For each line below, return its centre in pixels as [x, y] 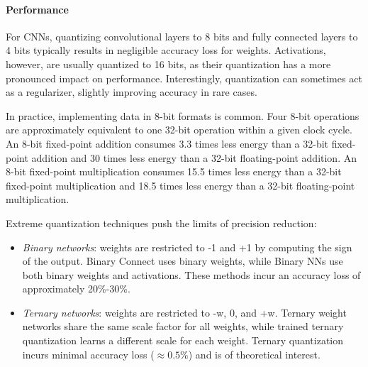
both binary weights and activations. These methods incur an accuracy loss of [191, 274]
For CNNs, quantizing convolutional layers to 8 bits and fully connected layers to [182, 36]
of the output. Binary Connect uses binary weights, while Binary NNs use [183, 261]
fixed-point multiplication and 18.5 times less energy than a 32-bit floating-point [180, 185]
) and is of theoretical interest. [254, 354]
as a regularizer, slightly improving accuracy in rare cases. [132, 92]
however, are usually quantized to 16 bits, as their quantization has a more [168, 64]
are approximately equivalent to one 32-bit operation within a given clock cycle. [179, 130]
